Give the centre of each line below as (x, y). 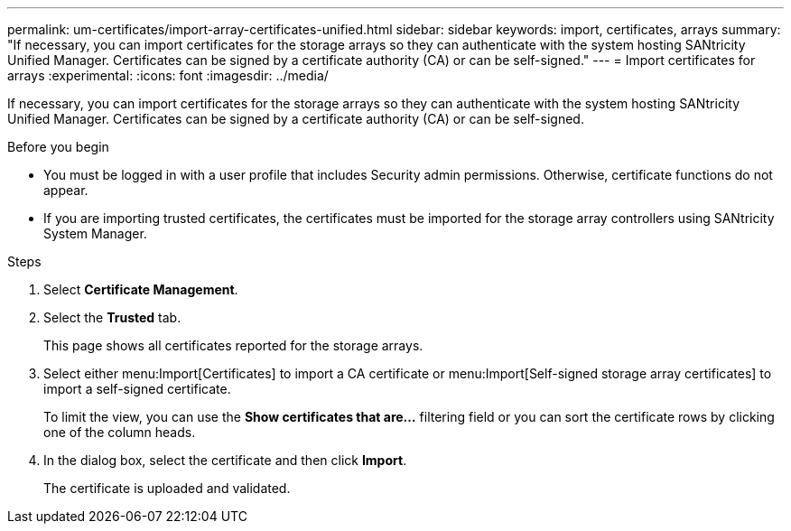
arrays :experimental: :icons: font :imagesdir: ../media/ (168, 75)
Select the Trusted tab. (112, 317)
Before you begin (58, 147)
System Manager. (95, 233)
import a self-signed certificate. (137, 389)
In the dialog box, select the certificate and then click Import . (225, 460)
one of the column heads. (120, 432)
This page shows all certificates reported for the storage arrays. (233, 345)
